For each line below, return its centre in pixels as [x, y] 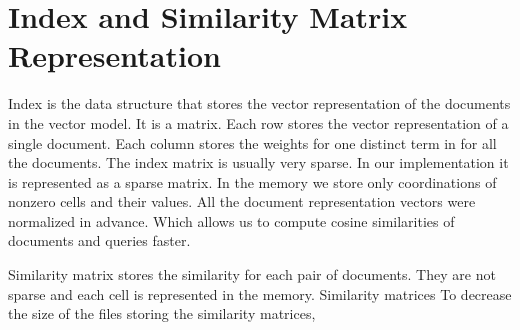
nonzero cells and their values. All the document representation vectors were [242, 201]
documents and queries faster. [99, 240]
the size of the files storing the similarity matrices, [162, 313]
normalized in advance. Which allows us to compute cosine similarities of [231, 220]
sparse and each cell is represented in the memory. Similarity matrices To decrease [260, 293]
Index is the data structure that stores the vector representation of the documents [259, 103]
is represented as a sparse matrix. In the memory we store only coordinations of [252, 181]
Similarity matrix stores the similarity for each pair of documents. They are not [252, 274]
